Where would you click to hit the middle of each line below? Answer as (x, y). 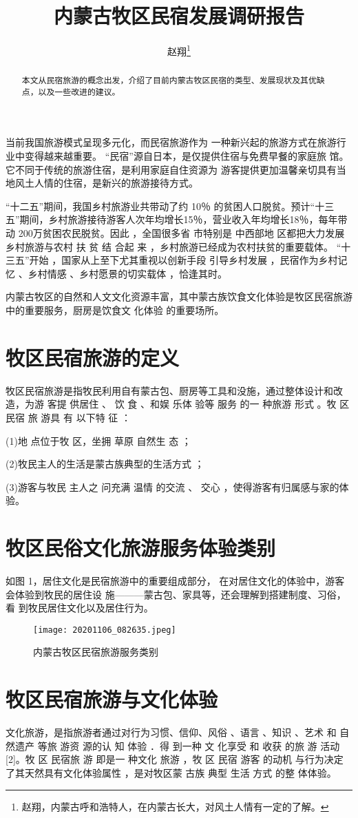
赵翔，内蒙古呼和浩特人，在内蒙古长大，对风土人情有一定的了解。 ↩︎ (175, 806)
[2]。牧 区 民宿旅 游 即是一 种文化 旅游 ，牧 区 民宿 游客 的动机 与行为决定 (175, 759)
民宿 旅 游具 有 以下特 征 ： (68, 417)
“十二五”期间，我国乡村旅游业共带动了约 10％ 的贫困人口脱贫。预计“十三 (170, 206)
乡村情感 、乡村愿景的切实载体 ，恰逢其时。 (127, 273)
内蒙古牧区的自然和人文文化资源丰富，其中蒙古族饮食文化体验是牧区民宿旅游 (179, 296)
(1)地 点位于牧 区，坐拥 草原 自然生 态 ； (98, 440)
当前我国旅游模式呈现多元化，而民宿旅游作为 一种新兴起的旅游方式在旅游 (171, 142)
